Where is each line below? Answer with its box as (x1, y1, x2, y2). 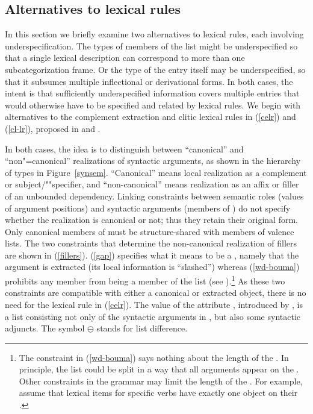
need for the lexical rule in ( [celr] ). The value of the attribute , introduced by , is (5, 298, 303, 310)
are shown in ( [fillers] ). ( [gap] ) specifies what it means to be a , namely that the (5, 248, 299, 261)
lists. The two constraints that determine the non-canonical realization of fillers (5, 237, 297, 249)
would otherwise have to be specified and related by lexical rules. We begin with (5, 98, 301, 111)
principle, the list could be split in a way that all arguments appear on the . (19, 363, 299, 375)
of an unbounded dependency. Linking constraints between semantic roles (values (5, 189, 304, 202)
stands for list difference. (96, 322, 188, 334)
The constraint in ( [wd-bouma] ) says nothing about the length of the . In (19, 351, 289, 363)
